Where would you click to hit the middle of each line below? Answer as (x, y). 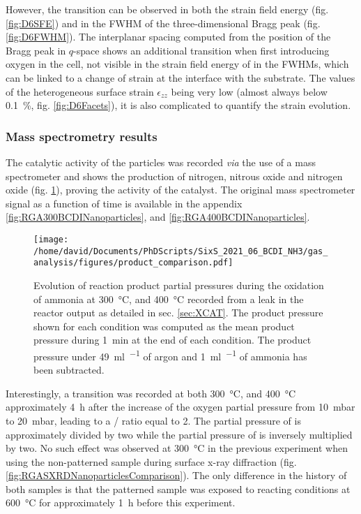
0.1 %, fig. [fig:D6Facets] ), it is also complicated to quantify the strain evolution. (178, 105)
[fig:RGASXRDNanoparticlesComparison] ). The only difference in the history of (176, 475)
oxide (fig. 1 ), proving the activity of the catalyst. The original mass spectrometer (180, 190)
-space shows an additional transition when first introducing (201, 50)
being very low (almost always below (249, 91)
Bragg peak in (36, 50)
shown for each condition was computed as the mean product (164, 326)
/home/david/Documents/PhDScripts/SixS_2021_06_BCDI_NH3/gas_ (181, 251)
